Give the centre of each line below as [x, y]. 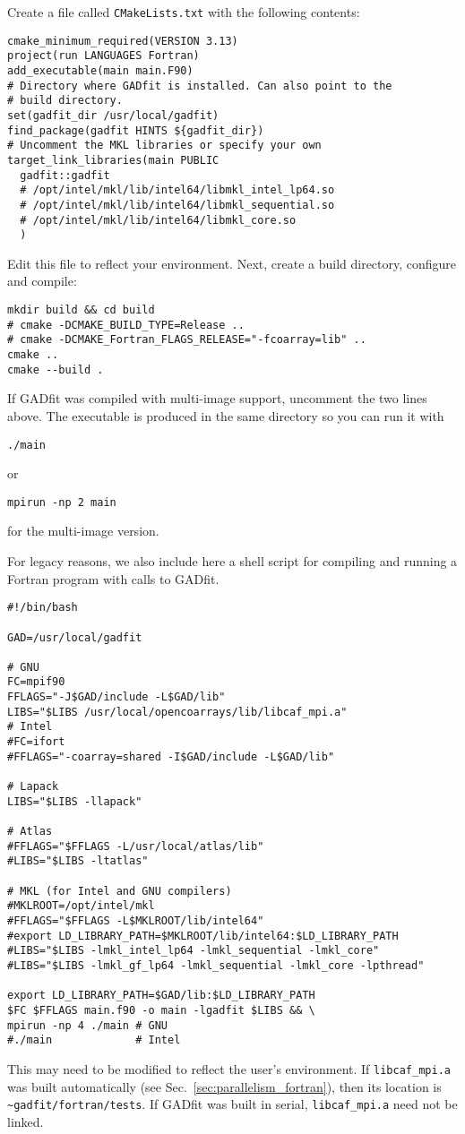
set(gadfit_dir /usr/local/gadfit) [113, 115]
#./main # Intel [94, 1040]
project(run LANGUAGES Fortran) [103, 56]
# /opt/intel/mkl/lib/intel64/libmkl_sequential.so [177, 205]
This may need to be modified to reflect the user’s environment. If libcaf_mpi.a [229, 1068]
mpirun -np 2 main [62, 502]
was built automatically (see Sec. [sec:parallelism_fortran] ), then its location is [224, 1086]
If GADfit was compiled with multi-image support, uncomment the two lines [217, 398]
